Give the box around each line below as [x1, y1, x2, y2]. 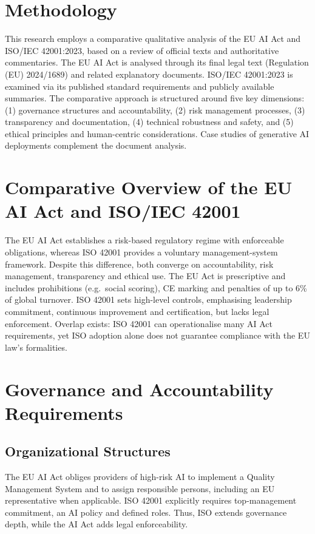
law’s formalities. [5, 340, 67, 353]
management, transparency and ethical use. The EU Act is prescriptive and [5, 269, 286, 282]
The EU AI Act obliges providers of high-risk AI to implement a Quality [5, 470, 275, 483]
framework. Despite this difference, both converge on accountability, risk [5, 257, 274, 270]
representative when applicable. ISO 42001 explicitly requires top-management [5, 494, 297, 507]
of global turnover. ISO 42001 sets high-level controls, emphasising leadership [5, 293, 292, 306]
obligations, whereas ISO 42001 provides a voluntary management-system [5, 245, 278, 258]
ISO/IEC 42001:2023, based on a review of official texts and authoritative [5, 44, 279, 56]
